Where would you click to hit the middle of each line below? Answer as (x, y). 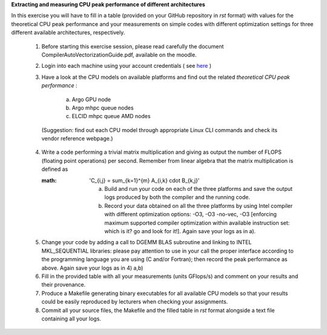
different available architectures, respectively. (68, 33)
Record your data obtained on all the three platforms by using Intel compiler (199, 205)
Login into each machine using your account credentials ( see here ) (127, 66)
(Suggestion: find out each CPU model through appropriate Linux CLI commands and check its (160, 130)
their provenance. (64, 285)
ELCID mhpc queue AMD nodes (111, 116)
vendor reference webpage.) (77, 139)
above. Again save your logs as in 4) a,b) (92, 268)
